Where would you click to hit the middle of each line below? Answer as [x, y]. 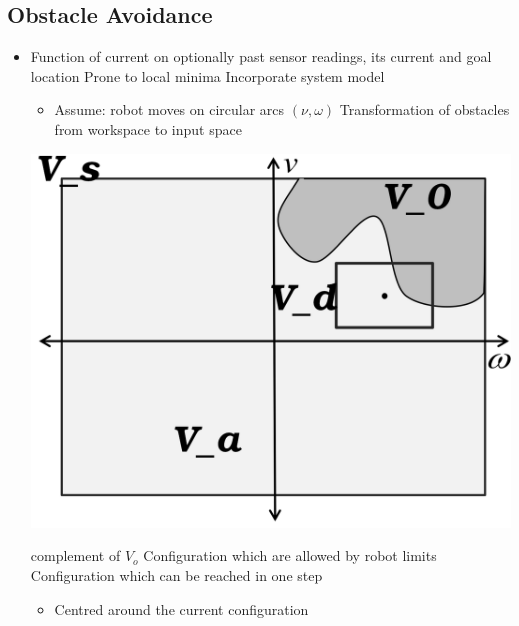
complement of [75, 555]
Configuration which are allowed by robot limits [290, 555]
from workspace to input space [148, 128]
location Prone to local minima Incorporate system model [207, 75]
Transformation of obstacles [424, 109]
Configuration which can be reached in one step [176, 574]
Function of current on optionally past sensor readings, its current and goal [261, 56]
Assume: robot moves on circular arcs [169, 109]
